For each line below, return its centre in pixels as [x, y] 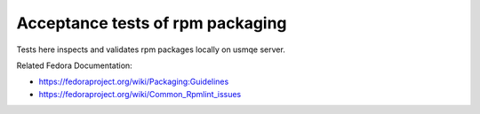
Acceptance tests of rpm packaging [152, 23]
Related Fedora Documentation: [74, 65]
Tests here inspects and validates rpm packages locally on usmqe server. [151, 49]
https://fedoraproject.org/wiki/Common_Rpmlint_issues [140, 94]
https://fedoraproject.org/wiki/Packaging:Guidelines [134, 82]
